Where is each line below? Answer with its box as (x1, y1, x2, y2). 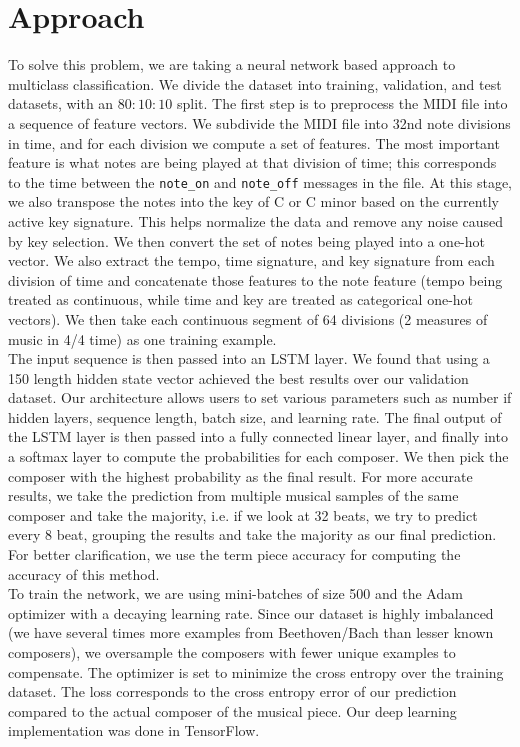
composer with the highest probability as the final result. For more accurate (8, 465, 473, 486)
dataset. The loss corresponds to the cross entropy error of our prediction (8, 681, 457, 702)
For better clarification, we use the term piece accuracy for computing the (8, 544, 461, 565)
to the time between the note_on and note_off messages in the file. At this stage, (8, 171, 513, 192)
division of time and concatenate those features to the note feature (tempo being (8, 269, 503, 290)
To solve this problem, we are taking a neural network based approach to (8, 54, 456, 75)
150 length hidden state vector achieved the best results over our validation (8, 367, 469, 388)
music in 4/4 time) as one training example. (8, 328, 277, 349)
